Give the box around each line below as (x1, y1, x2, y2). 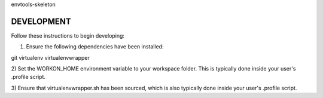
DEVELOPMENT (11, 16, 71, 26)
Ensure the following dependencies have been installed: (26, 43, 164, 50)
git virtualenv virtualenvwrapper (11, 54, 90, 61)
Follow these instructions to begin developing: (11, 32, 125, 39)
